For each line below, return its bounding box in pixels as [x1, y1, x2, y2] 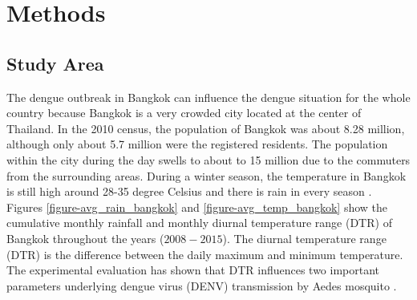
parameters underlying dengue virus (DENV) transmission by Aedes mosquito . [6, 277, 397, 294]
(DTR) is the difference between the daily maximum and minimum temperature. [6, 245, 403, 262]
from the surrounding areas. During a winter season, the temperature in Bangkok [6, 167, 407, 184]
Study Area [6, 51, 104, 75]
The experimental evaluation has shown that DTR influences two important [6, 261, 380, 278]
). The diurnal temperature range [222, 229, 387, 246]
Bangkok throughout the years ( [6, 229, 164, 246]
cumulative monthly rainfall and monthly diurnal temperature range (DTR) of [6, 214, 392, 231]
